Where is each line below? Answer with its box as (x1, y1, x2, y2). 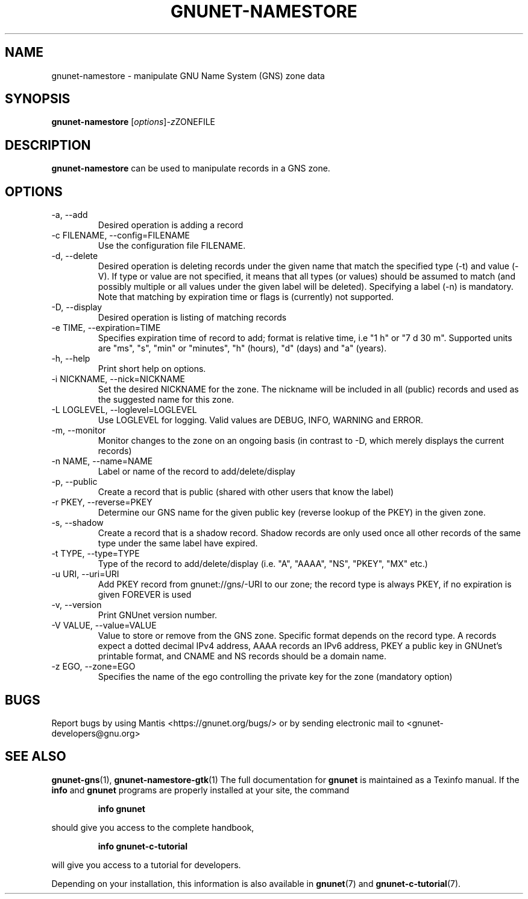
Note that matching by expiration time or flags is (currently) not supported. (98, 292, 394, 302)
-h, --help (51, 353, 90, 364)
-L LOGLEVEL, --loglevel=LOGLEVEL (51, 405, 197, 415)
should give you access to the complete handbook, (51, 822, 254, 833)
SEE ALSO (5, 749, 66, 764)
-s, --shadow (51, 517, 104, 528)
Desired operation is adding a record (98, 220, 244, 231)
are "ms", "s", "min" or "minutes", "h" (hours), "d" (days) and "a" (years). (98, 343, 387, 354)
